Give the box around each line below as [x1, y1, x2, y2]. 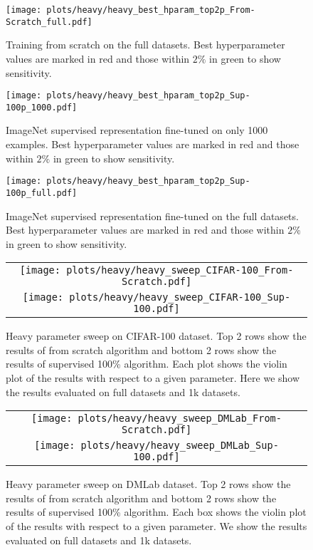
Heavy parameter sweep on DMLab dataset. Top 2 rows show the [6, 477, 291, 492]
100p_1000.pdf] [6, 102, 78, 113]
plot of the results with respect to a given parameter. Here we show [6, 370, 300, 385]
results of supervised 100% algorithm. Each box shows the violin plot [6, 504, 307, 519]
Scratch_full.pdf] [6, 16, 92, 27]
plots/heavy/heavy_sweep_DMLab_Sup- [80, 440, 279, 452]
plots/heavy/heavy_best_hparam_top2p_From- [46, 5, 255, 15]
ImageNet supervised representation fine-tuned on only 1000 [6, 123, 268, 137]
